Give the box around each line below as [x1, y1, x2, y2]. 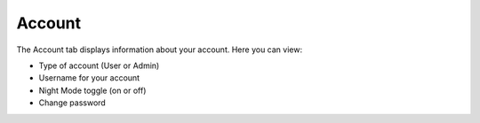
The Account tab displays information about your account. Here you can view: [16, 44, 302, 55]
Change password [38, 97, 106, 108]
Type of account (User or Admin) [38, 60, 160, 71]
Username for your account [38, 73, 140, 83]
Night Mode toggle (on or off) [38, 85, 147, 96]
